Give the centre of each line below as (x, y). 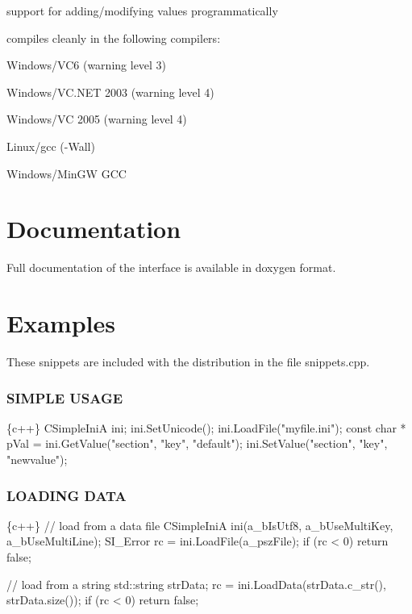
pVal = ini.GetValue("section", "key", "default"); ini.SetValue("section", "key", (197, 443)
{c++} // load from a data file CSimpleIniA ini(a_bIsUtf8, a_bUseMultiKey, (200, 525)
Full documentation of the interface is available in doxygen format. (171, 267)
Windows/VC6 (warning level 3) (87, 65)
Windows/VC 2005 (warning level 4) (97, 119)
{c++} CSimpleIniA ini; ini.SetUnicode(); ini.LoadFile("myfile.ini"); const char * (206, 427)
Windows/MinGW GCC (67, 173)
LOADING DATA (67, 495)
